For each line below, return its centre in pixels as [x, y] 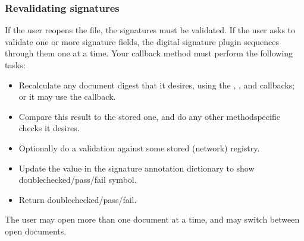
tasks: [15, 65]
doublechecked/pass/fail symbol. [78, 180]
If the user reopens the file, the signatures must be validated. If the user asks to [150, 30]
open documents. [36, 231]
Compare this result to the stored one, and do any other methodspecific [149, 116]
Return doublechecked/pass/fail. [78, 199]
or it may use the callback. [67, 96]
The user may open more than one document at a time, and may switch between [152, 219]
